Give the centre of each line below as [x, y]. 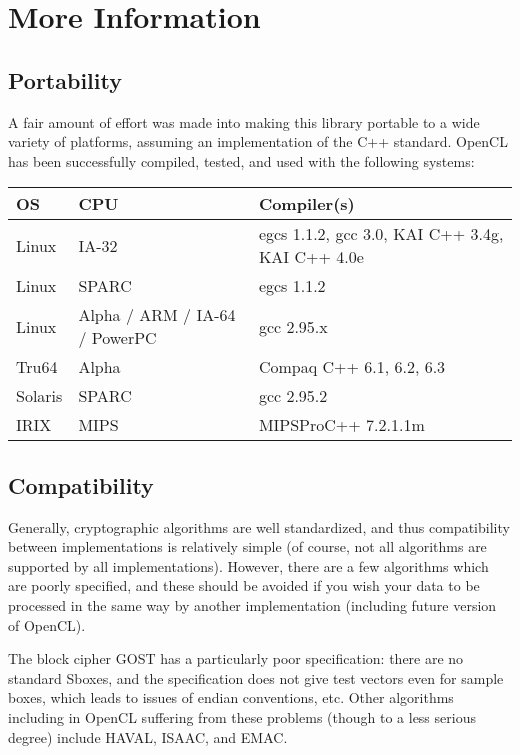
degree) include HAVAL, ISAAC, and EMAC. [148, 736]
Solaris [39, 396]
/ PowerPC [117, 338]
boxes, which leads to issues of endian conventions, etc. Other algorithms [231, 697]
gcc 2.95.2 [293, 396]
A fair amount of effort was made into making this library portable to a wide [244, 121]
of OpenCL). [47, 624]
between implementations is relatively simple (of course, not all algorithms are [247, 546]
